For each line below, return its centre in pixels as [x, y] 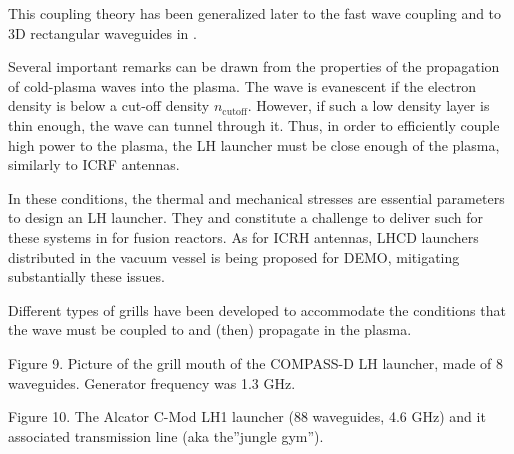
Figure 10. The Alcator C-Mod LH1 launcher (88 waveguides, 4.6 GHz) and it [247, 416]
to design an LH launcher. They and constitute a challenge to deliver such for [245, 217]
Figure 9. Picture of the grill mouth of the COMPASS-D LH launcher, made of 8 [256, 362]
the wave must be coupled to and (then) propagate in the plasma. [210, 329]
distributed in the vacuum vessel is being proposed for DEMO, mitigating [234, 256]
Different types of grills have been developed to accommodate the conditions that [257, 309]
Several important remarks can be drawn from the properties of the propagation [254, 66]
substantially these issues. [86, 276]
